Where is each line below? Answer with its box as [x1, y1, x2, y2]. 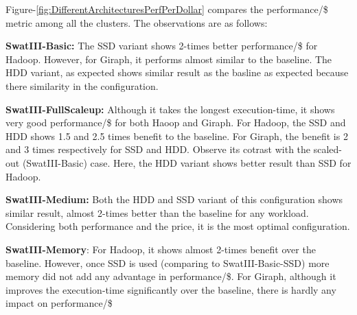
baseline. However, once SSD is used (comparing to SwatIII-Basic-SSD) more [5, 255, 330, 270]
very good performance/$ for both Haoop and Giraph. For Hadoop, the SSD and [5, 115, 346, 130]
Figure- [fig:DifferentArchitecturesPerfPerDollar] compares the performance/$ [5, 2, 328, 16]
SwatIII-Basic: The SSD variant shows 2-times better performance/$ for [5, 38, 318, 53]
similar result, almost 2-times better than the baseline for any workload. [5, 205, 309, 220]
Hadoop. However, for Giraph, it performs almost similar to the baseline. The [5, 51, 332, 66]
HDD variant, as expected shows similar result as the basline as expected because [5, 65, 349, 80]
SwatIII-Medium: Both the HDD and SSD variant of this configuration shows [5, 192, 343, 207]
